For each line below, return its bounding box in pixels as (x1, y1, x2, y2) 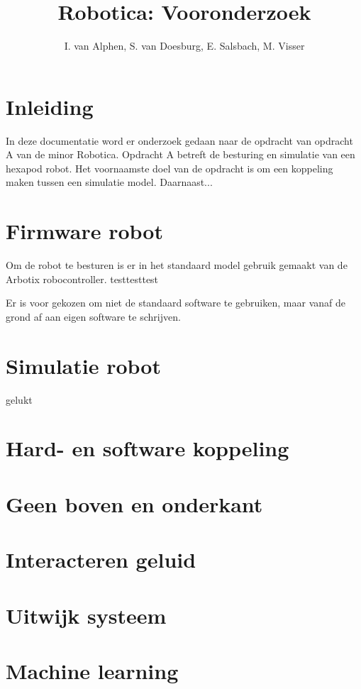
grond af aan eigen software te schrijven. (6, 309, 181, 324)
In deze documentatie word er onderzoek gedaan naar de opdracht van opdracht (6, 133, 353, 148)
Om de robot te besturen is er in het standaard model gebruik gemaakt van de (6, 258, 348, 272)
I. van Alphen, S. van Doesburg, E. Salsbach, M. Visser (64, 38, 305, 53)
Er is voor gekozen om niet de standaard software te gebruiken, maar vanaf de (6, 295, 345, 310)
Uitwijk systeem (6, 600, 167, 629)
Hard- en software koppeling (6, 434, 289, 463)
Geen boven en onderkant (6, 489, 263, 518)
